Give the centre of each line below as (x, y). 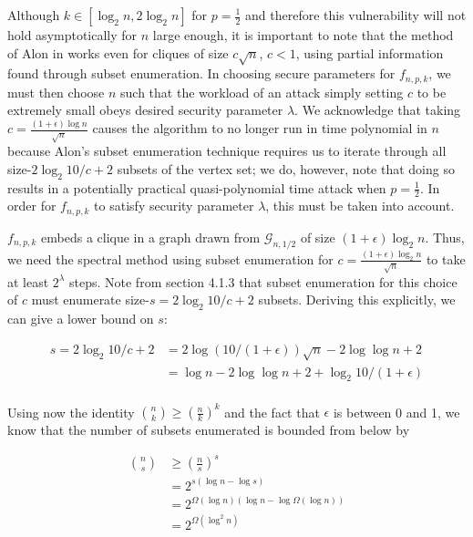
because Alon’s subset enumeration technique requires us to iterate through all (227, 151)
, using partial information (370, 52)
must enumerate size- (90, 299)
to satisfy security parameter (174, 206)
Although (34, 15)
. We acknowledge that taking (378, 110)
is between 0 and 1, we (396, 412)
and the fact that (272, 412)
